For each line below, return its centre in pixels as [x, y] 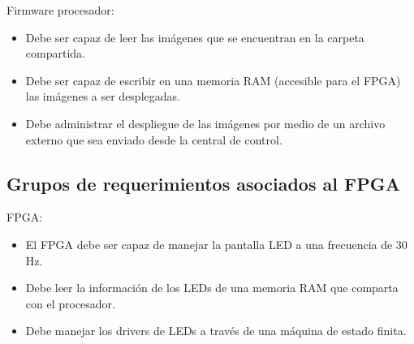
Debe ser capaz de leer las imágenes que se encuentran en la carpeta [195, 37]
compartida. [55, 53]
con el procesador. [71, 303]
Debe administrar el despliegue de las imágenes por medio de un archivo [205, 123]
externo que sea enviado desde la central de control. [154, 139]
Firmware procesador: [60, 10]
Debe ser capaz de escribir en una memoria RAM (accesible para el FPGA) [213, 80]
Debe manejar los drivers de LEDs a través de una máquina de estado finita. [216, 331]
